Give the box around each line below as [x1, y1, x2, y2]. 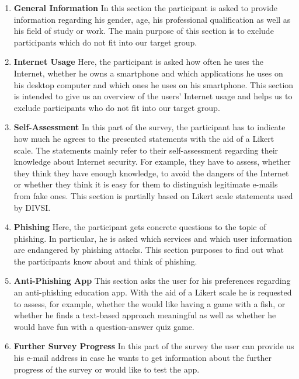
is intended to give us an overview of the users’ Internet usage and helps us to [13, 90, 293, 102]
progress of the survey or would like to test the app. [13, 363, 200, 375]
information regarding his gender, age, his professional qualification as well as [13, 13, 291, 25]
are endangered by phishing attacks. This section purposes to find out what [13, 244, 284, 256]
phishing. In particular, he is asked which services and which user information [13, 232, 293, 244]
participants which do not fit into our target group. [13, 36, 197, 48]
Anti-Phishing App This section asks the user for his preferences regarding [13, 274, 291, 287]
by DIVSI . [13, 201, 51, 213]
